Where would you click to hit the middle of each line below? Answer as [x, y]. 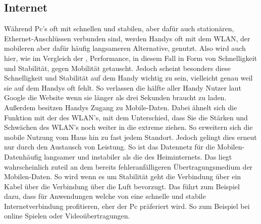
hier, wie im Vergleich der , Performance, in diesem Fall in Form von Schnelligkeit [131, 58]
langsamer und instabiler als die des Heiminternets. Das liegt [138, 156]
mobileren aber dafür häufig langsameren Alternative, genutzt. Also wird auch [125, 48]
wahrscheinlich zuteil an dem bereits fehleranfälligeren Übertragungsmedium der [128, 166]
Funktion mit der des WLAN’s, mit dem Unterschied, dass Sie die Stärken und [126, 117]
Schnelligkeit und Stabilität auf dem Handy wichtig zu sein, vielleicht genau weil [128, 78]
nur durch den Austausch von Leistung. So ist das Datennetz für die [110, 147]
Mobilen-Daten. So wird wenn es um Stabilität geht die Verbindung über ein [123, 176]
